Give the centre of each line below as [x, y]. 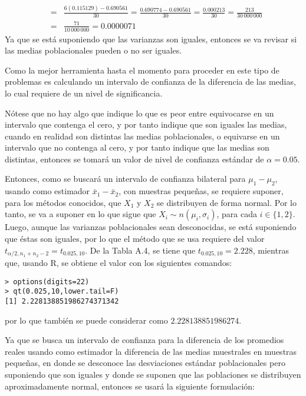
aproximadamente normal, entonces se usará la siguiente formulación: [130, 386]
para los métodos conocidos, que [63, 202]
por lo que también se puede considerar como [86, 320]
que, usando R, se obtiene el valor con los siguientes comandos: [119, 263]
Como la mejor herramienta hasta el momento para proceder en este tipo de [142, 70]
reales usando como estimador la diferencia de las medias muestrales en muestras [151, 351]
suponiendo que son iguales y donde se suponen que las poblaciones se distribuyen [153, 375]
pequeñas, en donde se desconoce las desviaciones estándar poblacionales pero [145, 363]
